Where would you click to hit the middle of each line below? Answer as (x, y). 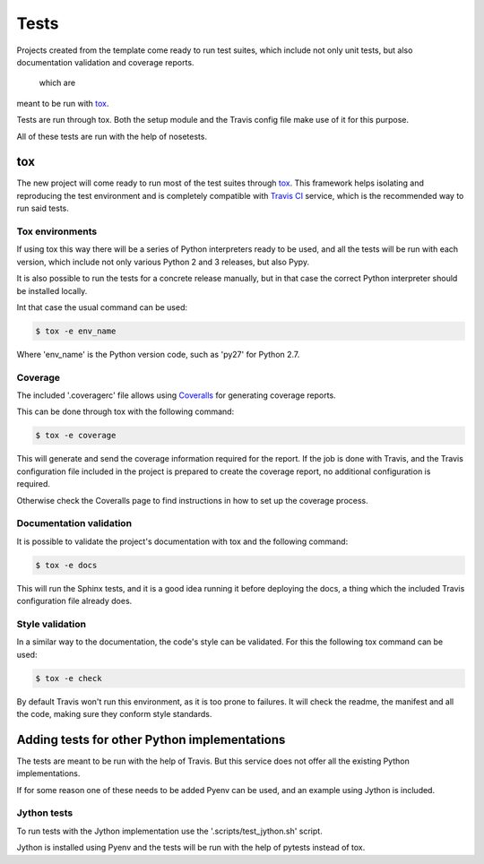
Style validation (52, 624)
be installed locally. (52, 290)
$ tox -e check (69, 678)
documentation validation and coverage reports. (105, 62)
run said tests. (43, 208)
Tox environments (57, 231)
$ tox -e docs (66, 565)
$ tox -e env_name (76, 331)
